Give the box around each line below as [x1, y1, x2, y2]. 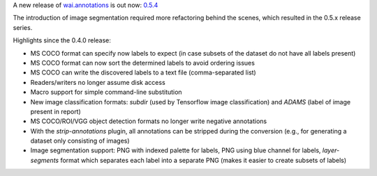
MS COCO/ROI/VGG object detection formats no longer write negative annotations [30, 117, 267, 125]
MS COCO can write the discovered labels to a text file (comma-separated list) [30, 68, 256, 77]
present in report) [30, 107, 82, 115]
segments [30, 156, 59, 164]
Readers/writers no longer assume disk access [30, 78, 165, 86]
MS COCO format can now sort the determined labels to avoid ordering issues [30, 58, 255, 67]
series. [13, 23, 33, 31]
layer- [322, 146, 340, 154]
